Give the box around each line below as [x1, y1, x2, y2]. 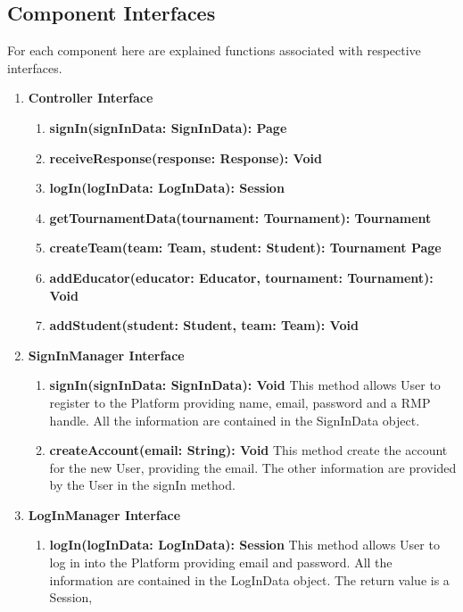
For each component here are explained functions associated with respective [7, 41, 421, 60]
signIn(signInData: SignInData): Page [49, 118, 287, 136]
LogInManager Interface [28, 505, 181, 524]
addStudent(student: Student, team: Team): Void [49, 316, 359, 335]
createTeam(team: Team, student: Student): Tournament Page [49, 238, 442, 257]
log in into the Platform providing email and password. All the [49, 553, 393, 572]
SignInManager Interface [28, 345, 185, 364]
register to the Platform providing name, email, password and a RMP [49, 393, 431, 411]
